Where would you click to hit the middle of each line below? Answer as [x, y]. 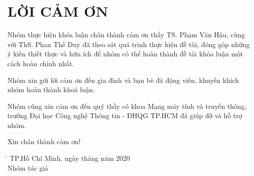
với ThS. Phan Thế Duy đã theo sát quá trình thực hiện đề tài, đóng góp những [129, 44]
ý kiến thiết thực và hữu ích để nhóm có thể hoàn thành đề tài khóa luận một [125, 54]
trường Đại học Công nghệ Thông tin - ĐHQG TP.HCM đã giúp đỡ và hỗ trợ [125, 115]
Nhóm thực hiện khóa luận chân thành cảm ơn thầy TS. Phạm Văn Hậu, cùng [126, 35]
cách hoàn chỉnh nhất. [41, 63]
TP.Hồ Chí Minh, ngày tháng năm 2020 [70, 158]
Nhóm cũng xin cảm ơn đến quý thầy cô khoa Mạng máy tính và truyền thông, [127, 106]
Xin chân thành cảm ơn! [44, 141]
